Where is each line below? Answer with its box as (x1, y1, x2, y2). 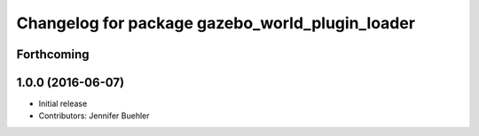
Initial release (38, 98, 88, 110)
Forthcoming (16, 47, 90, 62)
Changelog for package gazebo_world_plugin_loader (16, 13, 416, 33)
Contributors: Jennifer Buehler (38, 110, 150, 121)
